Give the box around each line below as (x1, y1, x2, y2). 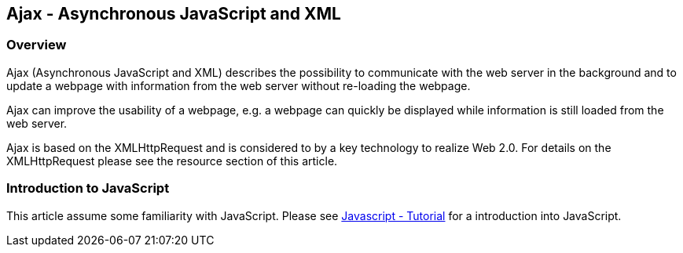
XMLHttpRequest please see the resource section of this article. (6, 154, 338, 168)
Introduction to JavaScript (6, 180, 170, 197)
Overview (6, 37, 67, 53)
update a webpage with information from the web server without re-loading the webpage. (6, 78, 471, 92)
